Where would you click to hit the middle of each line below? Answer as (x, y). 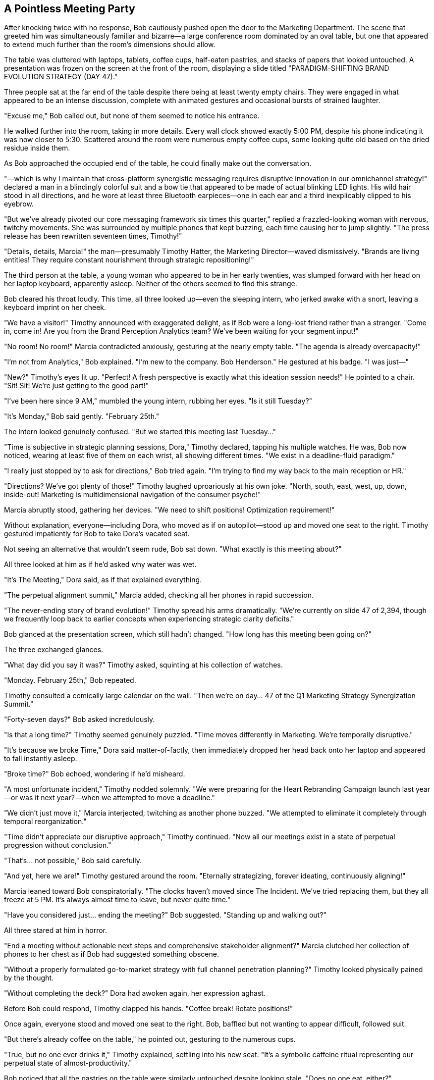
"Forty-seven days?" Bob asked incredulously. (80, 720)
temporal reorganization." (45, 822)
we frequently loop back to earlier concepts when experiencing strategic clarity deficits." (149, 619)
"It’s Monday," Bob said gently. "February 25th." (82, 416)
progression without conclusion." (58, 845)
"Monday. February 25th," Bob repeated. (70, 680)
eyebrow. (19, 204)
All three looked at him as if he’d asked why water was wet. (100, 565)
